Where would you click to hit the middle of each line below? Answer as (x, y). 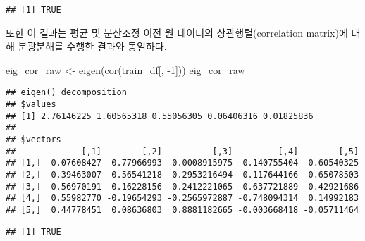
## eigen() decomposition (66, 93)
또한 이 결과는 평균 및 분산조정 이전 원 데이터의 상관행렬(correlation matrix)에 (177, 32)
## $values (31, 105)
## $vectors (33, 140)
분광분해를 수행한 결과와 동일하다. (92, 46)
